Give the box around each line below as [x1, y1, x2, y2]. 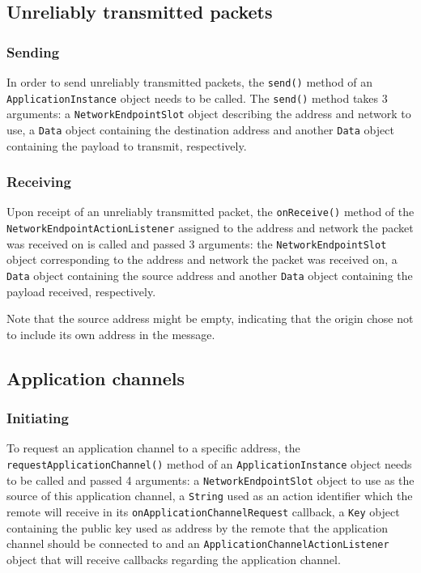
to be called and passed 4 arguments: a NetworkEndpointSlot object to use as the [6, 471, 415, 488]
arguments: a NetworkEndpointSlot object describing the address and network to [6, 105, 411, 122]
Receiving [6, 172, 71, 192]
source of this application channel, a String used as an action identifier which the [6, 487, 413, 504]
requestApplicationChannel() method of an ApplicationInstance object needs [6, 456, 412, 473]
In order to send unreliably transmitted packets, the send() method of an [6, 74, 373, 90]
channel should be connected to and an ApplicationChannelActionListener [6, 535, 389, 552]
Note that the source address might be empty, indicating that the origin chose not [6, 310, 414, 327]
